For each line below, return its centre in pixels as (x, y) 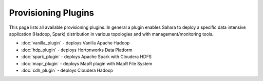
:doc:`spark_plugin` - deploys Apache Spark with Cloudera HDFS (86, 57)
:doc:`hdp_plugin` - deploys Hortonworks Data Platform (77, 50)
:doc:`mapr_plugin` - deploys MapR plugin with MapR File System (87, 63)
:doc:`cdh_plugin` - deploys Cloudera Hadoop (67, 70)
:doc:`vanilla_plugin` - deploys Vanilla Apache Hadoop (75, 43)
